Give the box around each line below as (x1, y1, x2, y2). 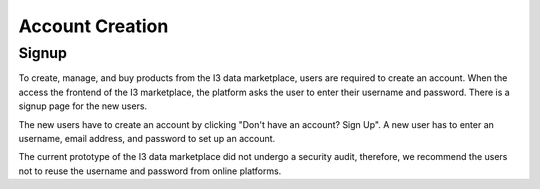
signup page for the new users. (18, 100, 148, 112)
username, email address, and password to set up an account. (18, 132, 276, 144)
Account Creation (18, 15, 169, 37)
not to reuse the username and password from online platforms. (18, 165, 282, 177)
